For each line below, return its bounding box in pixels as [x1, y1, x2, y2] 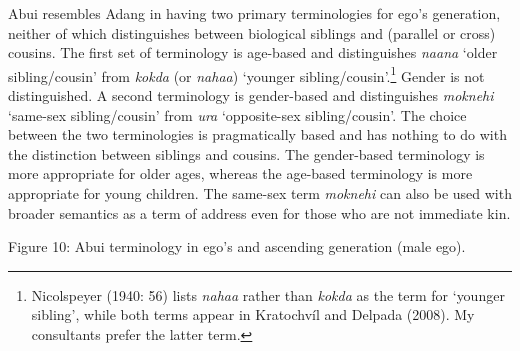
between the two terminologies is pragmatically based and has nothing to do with [8, 124, 507, 145]
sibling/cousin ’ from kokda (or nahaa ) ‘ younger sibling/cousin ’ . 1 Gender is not [8, 62, 485, 86]
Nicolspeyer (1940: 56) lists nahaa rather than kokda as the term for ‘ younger [31, 284, 505, 305]
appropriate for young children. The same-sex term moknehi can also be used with [8, 183, 512, 203]
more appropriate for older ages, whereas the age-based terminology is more [8, 163, 473, 184]
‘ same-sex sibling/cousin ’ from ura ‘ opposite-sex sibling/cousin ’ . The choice [8, 104, 467, 125]
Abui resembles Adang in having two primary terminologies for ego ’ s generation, [8, 3, 501, 23]
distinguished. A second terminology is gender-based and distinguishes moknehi [8, 85, 494, 106]
